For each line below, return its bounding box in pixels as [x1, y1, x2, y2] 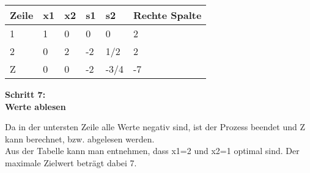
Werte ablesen [5, 100, 66, 112]
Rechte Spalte [133, 8, 202, 22]
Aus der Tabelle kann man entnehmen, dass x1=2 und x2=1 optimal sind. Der [5, 144, 300, 157]
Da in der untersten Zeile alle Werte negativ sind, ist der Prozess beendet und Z [5, 120, 305, 133]
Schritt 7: [5, 88, 46, 100]
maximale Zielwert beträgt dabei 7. [5, 156, 137, 169]
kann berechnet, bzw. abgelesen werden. [5, 132, 155, 145]
